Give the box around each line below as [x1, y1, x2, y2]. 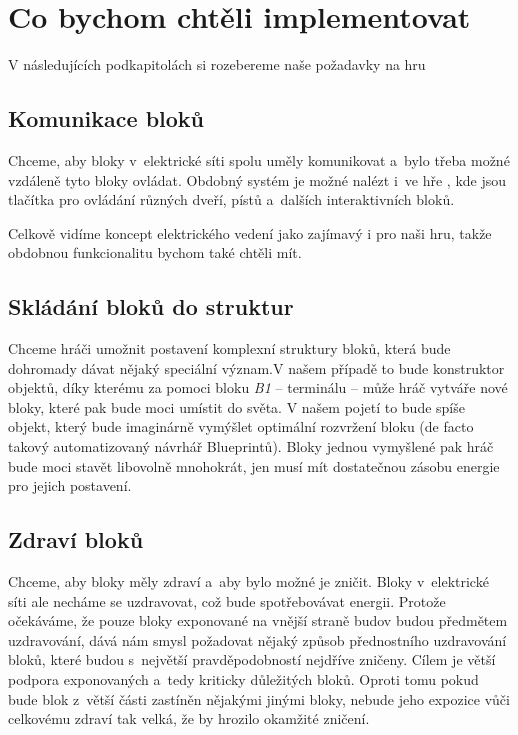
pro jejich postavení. [8, 475, 132, 496]
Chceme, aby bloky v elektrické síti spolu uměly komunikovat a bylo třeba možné [8, 149, 510, 170]
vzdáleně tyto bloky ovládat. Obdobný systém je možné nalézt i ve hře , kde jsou [8, 169, 507, 190]
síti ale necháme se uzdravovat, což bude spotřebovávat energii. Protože [8, 590, 446, 611]
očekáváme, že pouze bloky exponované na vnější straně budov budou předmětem [8, 610, 508, 631]
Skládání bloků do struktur [8, 291, 294, 322]
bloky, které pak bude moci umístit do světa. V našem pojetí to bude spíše [8, 396, 465, 417]
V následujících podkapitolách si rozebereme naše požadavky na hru [8, 54, 426, 75]
